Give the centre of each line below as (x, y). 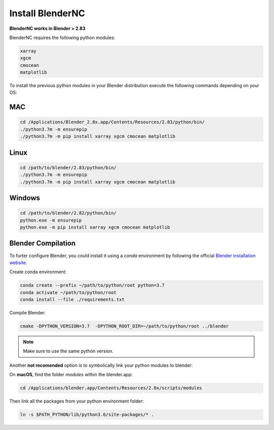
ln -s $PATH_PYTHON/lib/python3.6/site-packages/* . (87, 415)
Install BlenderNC (47, 13)
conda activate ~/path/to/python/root (68, 292)
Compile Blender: (27, 313)
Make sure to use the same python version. (68, 351)
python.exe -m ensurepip (51, 220)
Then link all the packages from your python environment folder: (77, 401)
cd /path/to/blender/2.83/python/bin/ (68, 168)
